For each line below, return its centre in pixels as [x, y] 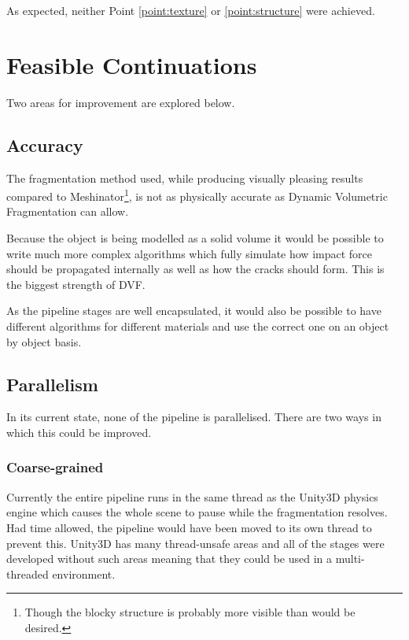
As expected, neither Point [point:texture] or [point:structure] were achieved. [191, 10]
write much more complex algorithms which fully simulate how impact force [189, 253]
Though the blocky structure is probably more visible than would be [190, 612]
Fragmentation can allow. [68, 211]
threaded [28, 573]
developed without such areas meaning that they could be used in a [169, 559]
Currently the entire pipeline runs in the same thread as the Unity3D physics [192, 496]
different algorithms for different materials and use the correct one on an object [198, 326]
